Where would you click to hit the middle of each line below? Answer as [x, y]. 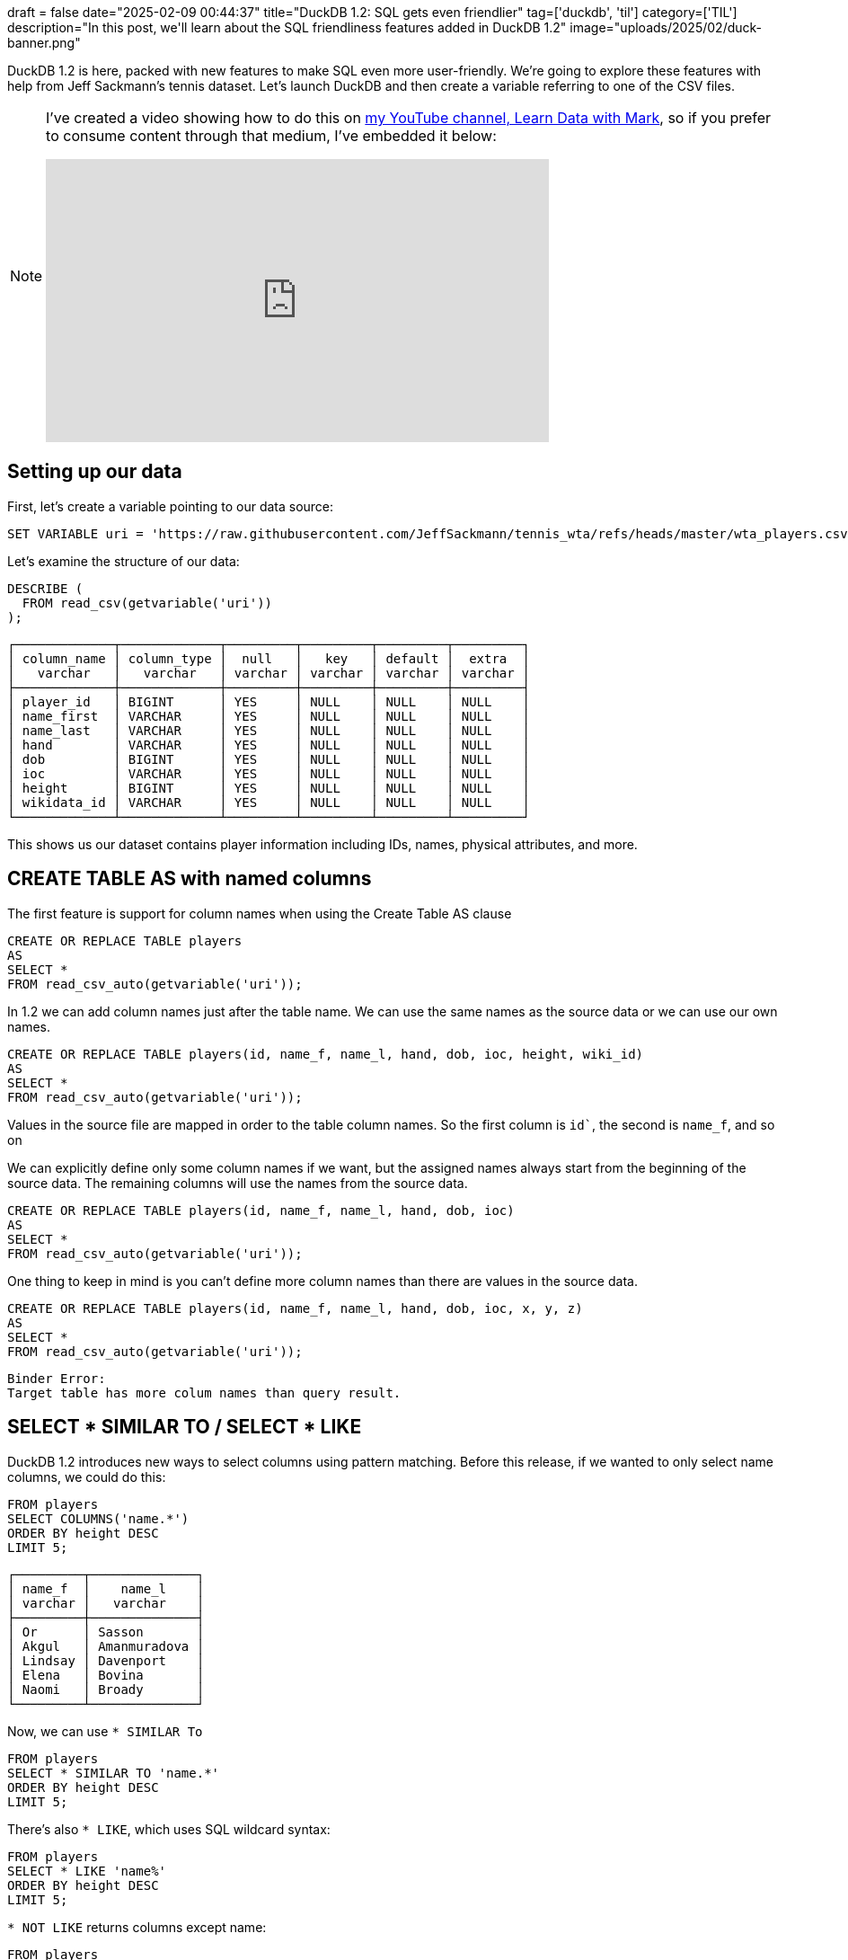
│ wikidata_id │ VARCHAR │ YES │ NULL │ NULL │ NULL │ [269, 802]
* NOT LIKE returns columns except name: [137, 1927]
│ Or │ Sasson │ [106, 1632]
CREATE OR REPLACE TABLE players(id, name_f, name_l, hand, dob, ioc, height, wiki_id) [326, 1054]
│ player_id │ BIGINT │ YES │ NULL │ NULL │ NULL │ [269, 701]
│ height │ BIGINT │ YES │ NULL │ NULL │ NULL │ [269, 788]
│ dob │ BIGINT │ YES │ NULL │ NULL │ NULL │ [269, 759]
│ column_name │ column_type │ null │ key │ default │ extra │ [269, 658]
